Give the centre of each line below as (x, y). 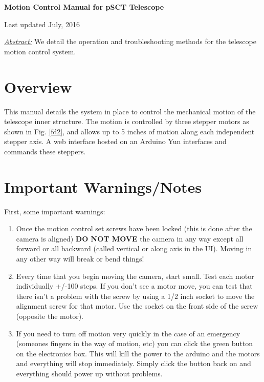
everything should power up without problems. (89, 373)
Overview (38, 86)
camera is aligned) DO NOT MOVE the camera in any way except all (130, 238)
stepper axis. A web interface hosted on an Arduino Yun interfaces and (115, 141)
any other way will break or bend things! (80, 258)
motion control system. (40, 51)
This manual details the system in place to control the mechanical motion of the (130, 111)
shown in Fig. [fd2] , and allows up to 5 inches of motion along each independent (129, 131)
